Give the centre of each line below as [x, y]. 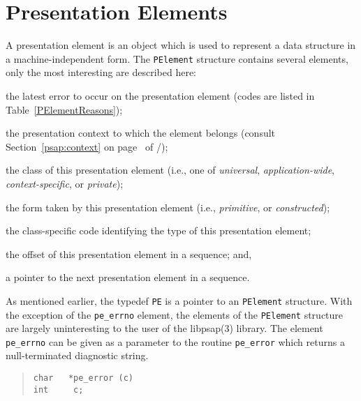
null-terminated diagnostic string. [77, 355]
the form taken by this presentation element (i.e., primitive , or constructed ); [168, 207]
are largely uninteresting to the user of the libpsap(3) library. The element [164, 328]
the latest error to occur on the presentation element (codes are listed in [160, 95]
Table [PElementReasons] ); [64, 109]
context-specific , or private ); [65, 183]
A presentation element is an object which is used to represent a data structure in [181, 45]
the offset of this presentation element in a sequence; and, [129, 254]
